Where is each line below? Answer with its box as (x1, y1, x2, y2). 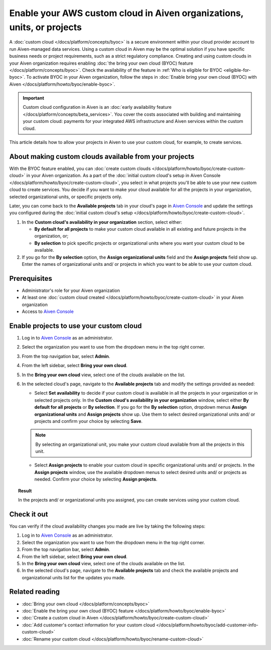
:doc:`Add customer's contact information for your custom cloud (22, 622, 155, 628)
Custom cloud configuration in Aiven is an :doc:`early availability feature (23, 104, 172, 110)
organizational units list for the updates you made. (22, 574, 125, 580)
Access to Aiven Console (22, 308, 74, 314)
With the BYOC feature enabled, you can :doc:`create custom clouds (9, 166, 151, 172)
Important (23, 95, 45, 101)
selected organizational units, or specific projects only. (9, 194, 122, 200)
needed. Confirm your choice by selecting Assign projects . (34, 476, 158, 482)
